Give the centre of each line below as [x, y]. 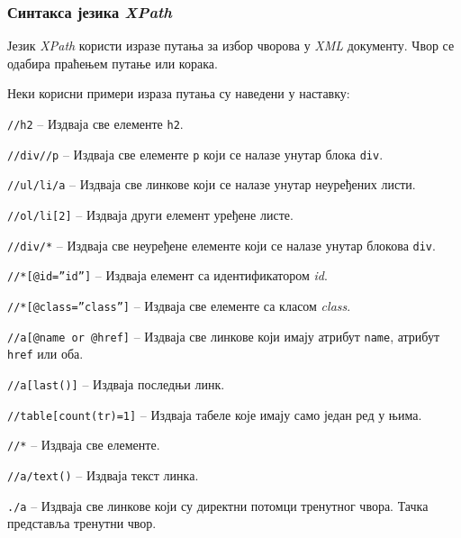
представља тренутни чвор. [82, 523]
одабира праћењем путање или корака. [113, 63]
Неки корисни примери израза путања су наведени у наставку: [179, 93]
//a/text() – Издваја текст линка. [103, 474]
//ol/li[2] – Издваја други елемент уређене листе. [150, 214]
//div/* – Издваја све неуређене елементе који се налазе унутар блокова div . [221, 245]
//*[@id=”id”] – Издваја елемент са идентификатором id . [167, 275]
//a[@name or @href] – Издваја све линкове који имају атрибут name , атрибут [224, 336]
